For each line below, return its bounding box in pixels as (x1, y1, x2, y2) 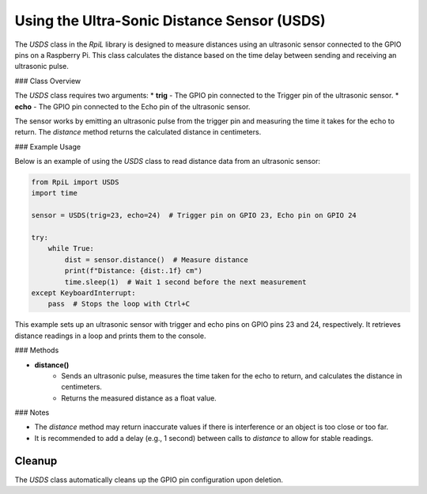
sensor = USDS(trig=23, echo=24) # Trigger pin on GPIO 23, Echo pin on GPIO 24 (31, 211, 357, 220)
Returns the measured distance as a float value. (61, 393, 217, 403)
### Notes (14, 408, 50, 417)
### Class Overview (14, 76, 81, 85)
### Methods (14, 345, 59, 355)
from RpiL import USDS (31, 178, 119, 187)
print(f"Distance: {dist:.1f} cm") (64, 266, 203, 275)
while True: (47, 244, 95, 253)
